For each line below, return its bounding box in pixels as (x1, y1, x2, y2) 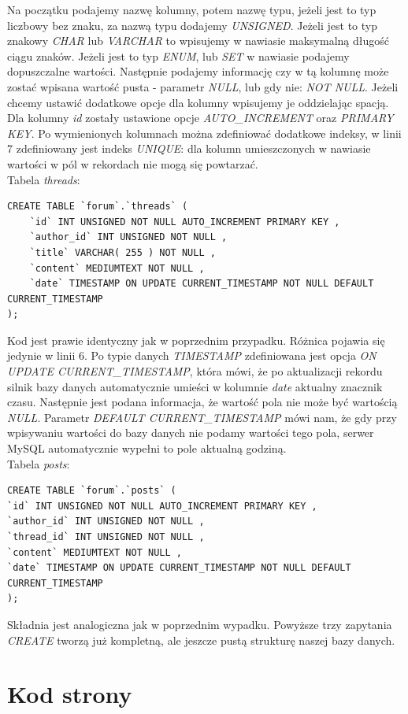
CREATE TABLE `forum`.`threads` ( (7, 201, 188, 213)
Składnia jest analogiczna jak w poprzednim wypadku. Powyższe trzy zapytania (7, 616, 392, 632)
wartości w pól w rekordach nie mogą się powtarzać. (7, 155, 258, 172)
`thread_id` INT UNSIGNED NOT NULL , (7, 531, 205, 542)
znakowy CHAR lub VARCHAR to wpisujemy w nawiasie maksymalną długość (7, 32, 389, 49)
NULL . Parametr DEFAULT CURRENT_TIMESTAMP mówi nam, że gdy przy (7, 409, 397, 425)
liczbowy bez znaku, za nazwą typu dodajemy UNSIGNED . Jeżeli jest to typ (7, 17, 377, 33)
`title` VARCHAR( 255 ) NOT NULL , (29, 246, 216, 258)
